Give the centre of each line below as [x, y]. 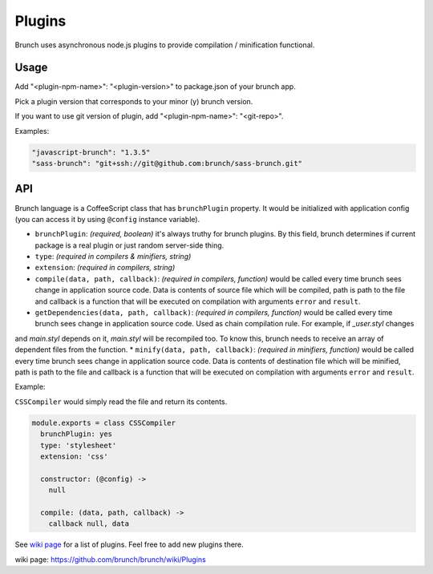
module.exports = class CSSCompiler [104, 422]
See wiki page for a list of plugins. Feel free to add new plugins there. [129, 544]
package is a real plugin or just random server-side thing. [129, 245]
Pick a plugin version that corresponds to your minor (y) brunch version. [134, 101]
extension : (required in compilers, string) [105, 268]
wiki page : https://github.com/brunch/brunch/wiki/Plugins [110, 559]
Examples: [32, 131]
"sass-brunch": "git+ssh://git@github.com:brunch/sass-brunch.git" [167, 163]
